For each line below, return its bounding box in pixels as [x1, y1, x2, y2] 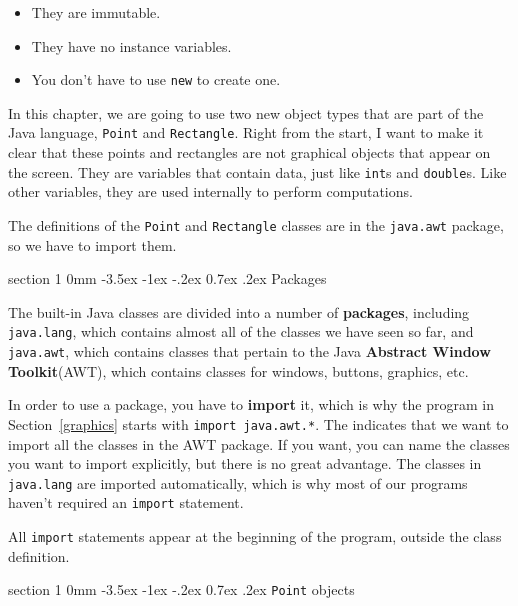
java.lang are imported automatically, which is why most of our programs [8, 472, 468, 493]
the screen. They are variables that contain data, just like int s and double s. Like [8, 161, 507, 182]
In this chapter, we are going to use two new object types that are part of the [8, 102, 484, 123]
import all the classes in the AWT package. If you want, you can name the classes [8, 433, 510, 454]
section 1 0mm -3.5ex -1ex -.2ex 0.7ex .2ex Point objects [8, 579, 355, 600]
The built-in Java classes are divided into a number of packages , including [8, 301, 470, 322]
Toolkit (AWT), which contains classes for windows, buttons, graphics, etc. [8, 360, 469, 381]
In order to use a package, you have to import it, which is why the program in [8, 394, 495, 415]
